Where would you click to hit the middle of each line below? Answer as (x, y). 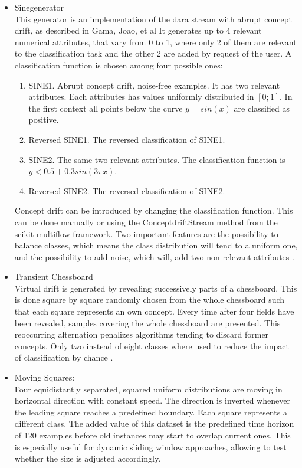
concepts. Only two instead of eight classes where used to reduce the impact (152, 346)
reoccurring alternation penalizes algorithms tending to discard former (142, 334)
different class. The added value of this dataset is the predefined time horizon (154, 423)
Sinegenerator (39, 7)
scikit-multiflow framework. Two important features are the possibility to (146, 233)
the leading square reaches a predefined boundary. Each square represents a (151, 412)
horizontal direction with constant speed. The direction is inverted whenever (152, 400)
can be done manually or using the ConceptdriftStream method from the (146, 222)
